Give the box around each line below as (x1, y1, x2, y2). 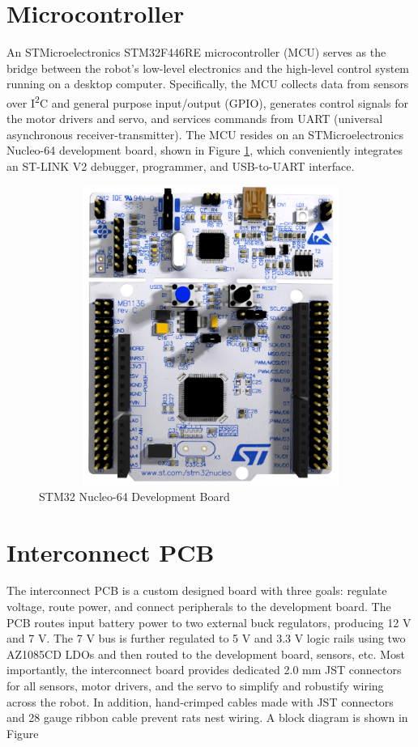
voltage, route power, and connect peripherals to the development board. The (6, 598, 391, 615)
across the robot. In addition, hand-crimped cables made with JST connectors (6, 693, 394, 710)
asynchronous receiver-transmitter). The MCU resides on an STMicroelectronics (6, 125, 403, 142)
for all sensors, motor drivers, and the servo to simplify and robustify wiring (6, 677, 384, 694)
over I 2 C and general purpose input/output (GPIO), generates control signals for (6, 91, 408, 111)
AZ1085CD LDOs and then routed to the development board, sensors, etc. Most (6, 645, 405, 662)
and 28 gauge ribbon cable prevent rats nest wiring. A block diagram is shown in (6, 709, 408, 726)
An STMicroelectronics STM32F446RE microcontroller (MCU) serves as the (6, 44, 386, 61)
